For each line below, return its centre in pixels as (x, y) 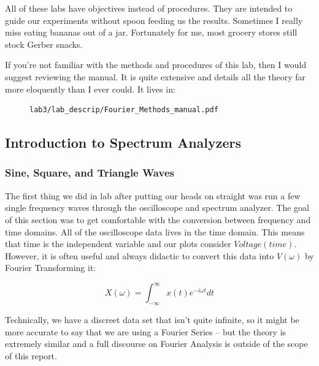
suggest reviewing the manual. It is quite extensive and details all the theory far (156, 76)
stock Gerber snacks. (44, 44)
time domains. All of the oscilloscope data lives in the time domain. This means (155, 231)
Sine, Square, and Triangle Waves (90, 173)
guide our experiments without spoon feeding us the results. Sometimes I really (154, 20)
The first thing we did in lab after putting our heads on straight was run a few (153, 195)
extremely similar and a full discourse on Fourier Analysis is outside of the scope (156, 344)
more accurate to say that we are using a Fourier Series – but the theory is (146, 331)
